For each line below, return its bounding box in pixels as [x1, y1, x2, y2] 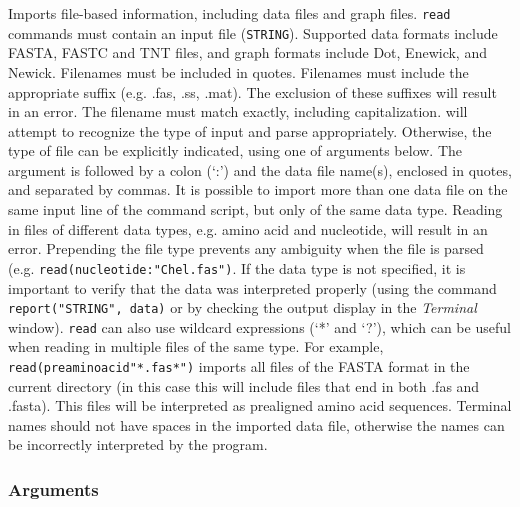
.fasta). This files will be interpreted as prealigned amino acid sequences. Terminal [8, 395, 512, 416]
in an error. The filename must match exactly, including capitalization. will [8, 101, 468, 122]
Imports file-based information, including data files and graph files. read [8, 3, 451, 23]
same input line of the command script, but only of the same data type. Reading [8, 199, 503, 220]
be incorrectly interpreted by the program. [8, 434, 268, 455]
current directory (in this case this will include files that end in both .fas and [8, 375, 480, 396]
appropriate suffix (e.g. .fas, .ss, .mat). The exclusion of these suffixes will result [8, 81, 497, 102]
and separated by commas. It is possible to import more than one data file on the [8, 179, 508, 200]
